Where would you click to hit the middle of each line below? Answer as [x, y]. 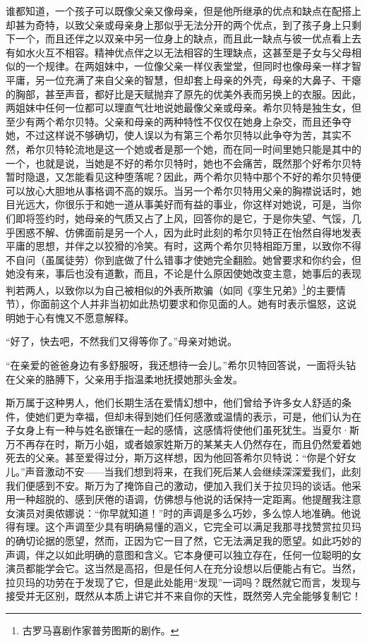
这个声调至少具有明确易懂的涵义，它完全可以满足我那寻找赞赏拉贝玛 [203, 527]
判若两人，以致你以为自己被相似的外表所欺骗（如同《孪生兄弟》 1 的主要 [171, 289]
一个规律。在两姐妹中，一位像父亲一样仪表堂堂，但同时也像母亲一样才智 [193, 66]
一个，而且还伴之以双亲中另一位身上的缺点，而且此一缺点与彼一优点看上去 [188, 38]
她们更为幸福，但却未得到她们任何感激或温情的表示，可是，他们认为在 [198, 416]
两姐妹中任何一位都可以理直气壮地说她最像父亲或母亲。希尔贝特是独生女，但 [183, 108]
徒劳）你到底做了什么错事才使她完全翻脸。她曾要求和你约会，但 [213, 259]
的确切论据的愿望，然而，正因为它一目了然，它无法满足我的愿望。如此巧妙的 [183, 541]
